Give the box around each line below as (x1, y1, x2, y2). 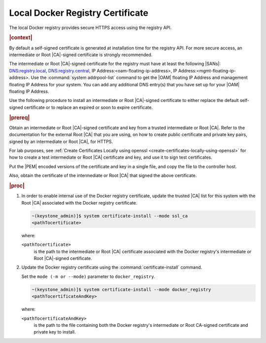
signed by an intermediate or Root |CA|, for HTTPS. (9, 138, 113, 144)
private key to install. (33, 329, 76, 335)
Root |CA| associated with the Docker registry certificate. (21, 200, 137, 206)
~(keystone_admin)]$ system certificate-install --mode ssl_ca (32, 213, 188, 219)
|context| (9, 34, 33, 41)
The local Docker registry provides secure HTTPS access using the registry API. (9, 25, 172, 31)
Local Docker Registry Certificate (9, 7, 149, 18)
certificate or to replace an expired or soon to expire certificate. (24, 104, 153, 110)
